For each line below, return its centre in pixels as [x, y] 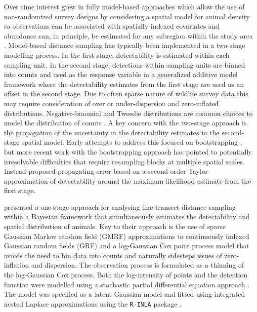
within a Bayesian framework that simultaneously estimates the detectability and [127, 216]
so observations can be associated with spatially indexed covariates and [112, 26]
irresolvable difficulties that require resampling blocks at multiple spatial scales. [124, 161]
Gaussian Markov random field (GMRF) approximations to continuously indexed [127, 236]
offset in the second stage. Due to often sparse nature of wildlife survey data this [126, 94]
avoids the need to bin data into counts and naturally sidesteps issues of [113, 255]
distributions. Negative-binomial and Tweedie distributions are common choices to [128, 113]
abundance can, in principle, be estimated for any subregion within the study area [128, 35]
